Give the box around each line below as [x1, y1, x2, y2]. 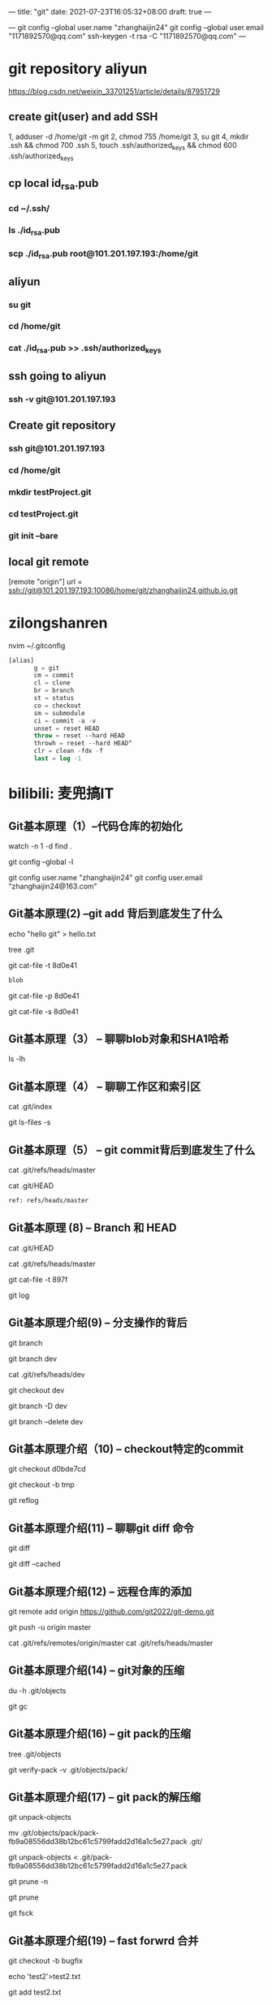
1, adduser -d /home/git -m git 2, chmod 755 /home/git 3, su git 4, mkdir [8, 132, 249, 141]
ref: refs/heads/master [8, 1197, 89, 1205]
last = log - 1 [33, 754, 82, 763]
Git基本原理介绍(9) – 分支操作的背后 [8, 1316, 188, 1330]
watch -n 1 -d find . [8, 840, 72, 851]
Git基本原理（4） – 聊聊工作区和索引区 [8, 1079, 201, 1093]
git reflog [8, 1496, 39, 1506]
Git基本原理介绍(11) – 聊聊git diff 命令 [8, 1521, 194, 1535]
